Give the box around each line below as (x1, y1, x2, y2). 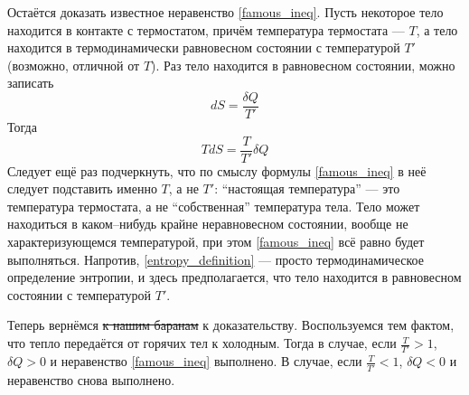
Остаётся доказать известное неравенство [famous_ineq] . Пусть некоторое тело (7, 3, 444, 21)
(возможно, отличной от (7, 55, 140, 74)
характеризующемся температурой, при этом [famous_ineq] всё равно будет (7, 232, 425, 251)
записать (7, 73, 54, 92)
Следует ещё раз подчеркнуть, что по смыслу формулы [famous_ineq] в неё (7, 161, 427, 180)
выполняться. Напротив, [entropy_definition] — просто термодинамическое (7, 249, 424, 268)
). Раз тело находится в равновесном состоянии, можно (151, 55, 455, 74)
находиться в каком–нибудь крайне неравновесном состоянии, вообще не (7, 214, 408, 233)
